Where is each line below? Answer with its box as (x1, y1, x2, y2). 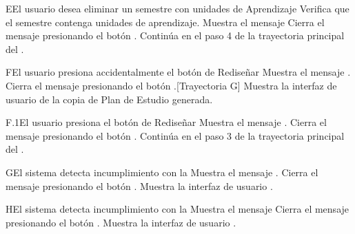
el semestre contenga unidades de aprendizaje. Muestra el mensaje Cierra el (6, 14, 325, 29)
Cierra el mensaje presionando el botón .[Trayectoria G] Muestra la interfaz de (6, 78, 337, 92)
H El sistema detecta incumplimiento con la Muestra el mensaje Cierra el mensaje (6, 202, 349, 216)
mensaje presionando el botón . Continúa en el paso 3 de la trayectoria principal (6, 128, 345, 142)
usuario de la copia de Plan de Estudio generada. (6, 92, 213, 106)
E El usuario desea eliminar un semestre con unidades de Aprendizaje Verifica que (6, 1, 349, 15)
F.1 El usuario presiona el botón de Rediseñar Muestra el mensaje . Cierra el (6, 115, 327, 129)
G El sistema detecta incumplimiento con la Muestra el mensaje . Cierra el (6, 164, 318, 179)
